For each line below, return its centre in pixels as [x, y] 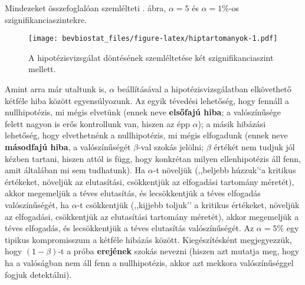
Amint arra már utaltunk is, [56, 89]
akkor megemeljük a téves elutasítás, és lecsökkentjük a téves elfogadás [133, 193]
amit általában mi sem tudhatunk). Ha [75, 170]
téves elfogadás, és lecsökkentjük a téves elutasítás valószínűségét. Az [129, 228]
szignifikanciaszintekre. [46, 19]
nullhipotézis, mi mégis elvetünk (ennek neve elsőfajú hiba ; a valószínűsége [143, 112]
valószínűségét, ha [37, 204]
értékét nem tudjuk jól [254, 147]
